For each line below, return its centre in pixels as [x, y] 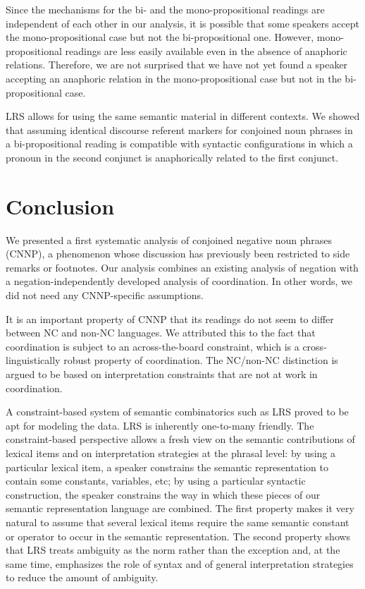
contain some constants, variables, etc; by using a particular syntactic [156, 481]
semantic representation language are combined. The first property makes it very [180, 508]
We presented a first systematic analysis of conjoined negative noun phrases [169, 239]
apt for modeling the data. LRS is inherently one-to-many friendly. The [160, 425]
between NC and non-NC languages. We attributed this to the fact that [161, 333]
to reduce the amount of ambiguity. [82, 577]
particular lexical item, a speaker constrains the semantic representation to [167, 467]
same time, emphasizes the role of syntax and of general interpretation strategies [180, 563]
